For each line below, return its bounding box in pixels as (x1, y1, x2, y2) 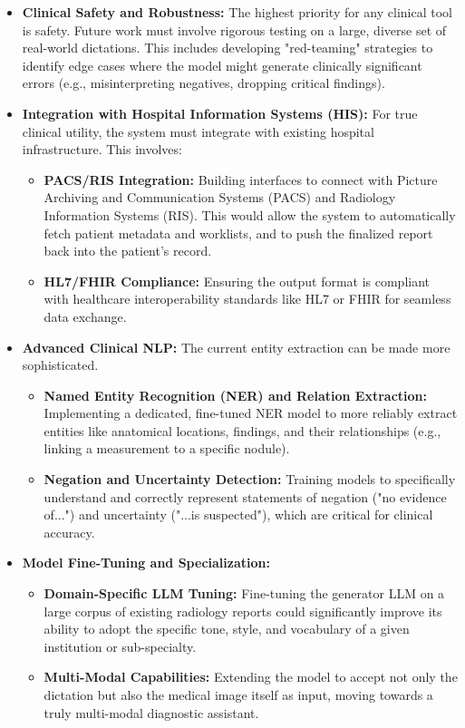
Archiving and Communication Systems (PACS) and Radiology (44, 188, 396, 207)
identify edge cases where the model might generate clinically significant (22, 55, 422, 74)
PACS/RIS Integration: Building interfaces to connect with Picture (44, 170, 438, 189)
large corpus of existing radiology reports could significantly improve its (44, 601, 442, 620)
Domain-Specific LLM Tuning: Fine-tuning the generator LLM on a (44, 584, 445, 603)
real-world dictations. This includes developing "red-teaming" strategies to (22, 38, 433, 57)
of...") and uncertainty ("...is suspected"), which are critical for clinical (44, 505, 433, 524)
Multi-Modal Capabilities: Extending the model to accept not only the (44, 667, 458, 686)
